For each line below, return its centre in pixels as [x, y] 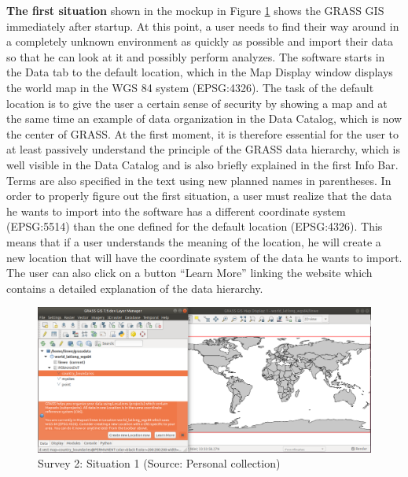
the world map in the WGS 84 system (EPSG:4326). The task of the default [190, 87]
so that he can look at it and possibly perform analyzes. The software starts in [196, 56]
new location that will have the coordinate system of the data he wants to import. [204, 257]
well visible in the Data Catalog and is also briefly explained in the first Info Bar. [202, 164]
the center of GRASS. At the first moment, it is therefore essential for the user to [203, 133]
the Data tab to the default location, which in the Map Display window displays [200, 72]
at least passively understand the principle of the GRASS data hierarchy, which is [203, 149]
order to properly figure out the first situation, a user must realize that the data [199, 196]
